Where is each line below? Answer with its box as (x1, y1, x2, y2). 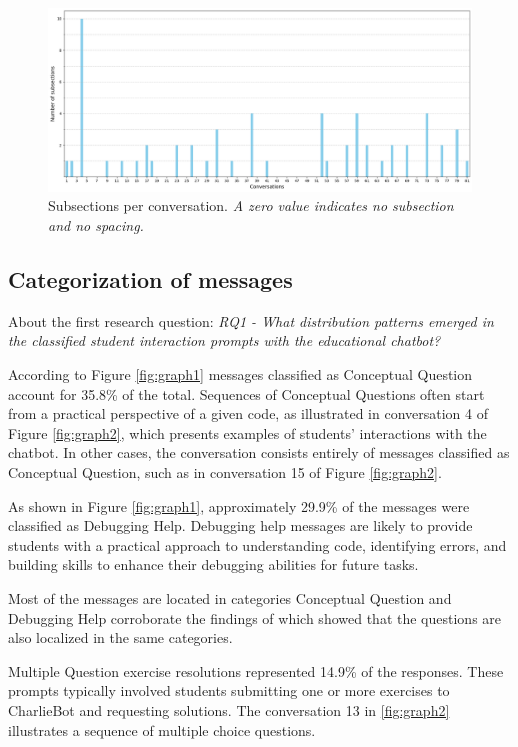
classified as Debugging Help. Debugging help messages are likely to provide (8, 515, 473, 536)
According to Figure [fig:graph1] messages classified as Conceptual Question (8, 364, 473, 385)
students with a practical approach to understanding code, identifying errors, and (8, 534, 507, 555)
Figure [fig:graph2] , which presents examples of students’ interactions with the (8, 422, 487, 443)
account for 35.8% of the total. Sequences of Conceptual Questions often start (8, 383, 485, 404)
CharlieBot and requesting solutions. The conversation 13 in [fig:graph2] (8, 699, 450, 720)
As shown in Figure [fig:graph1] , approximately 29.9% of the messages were (8, 495, 470, 516)
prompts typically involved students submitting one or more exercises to (8, 680, 450, 701)
